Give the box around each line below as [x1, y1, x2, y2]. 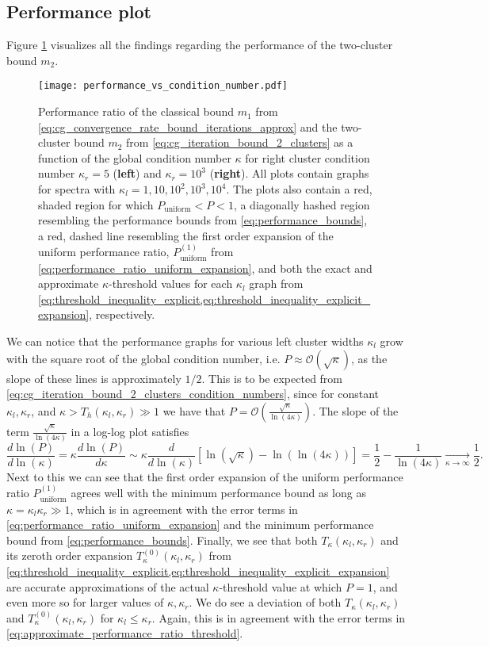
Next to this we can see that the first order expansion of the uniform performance [6, 468, 403, 484]
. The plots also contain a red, [226, 181, 372, 197]
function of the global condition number [38, 149, 231, 166]
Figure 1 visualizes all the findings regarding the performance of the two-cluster [6, 36, 393, 53]
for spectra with [38, 181, 116, 197]
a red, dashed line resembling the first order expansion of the [38, 227, 334, 243]
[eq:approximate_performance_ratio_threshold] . [6, 625, 243, 641]
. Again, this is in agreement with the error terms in [151, 609, 406, 626]
